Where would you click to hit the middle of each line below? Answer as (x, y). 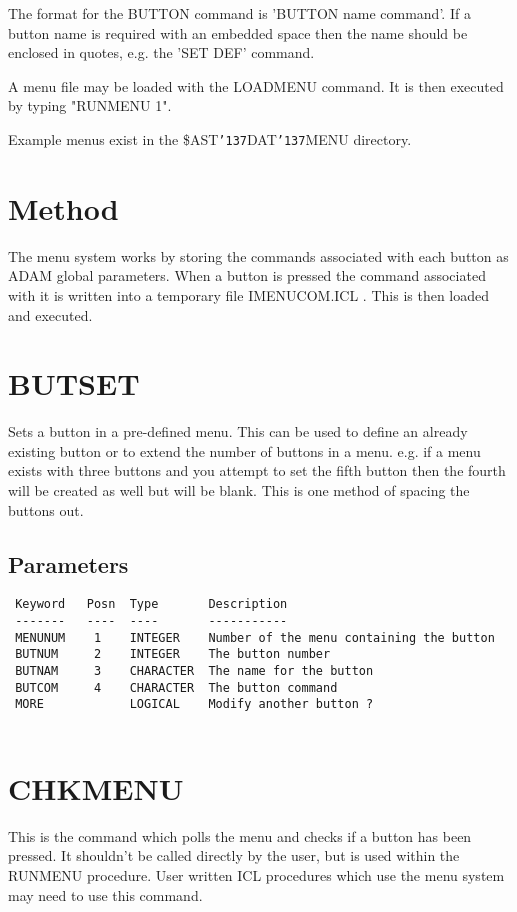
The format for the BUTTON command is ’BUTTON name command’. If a (239, 13)
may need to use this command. (105, 894)
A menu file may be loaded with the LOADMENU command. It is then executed (256, 85)
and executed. (50, 314)
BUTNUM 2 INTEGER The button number (173, 654)
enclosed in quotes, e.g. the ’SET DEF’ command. (161, 52)
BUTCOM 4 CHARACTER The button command (176, 687)
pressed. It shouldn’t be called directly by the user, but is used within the (234, 855)
